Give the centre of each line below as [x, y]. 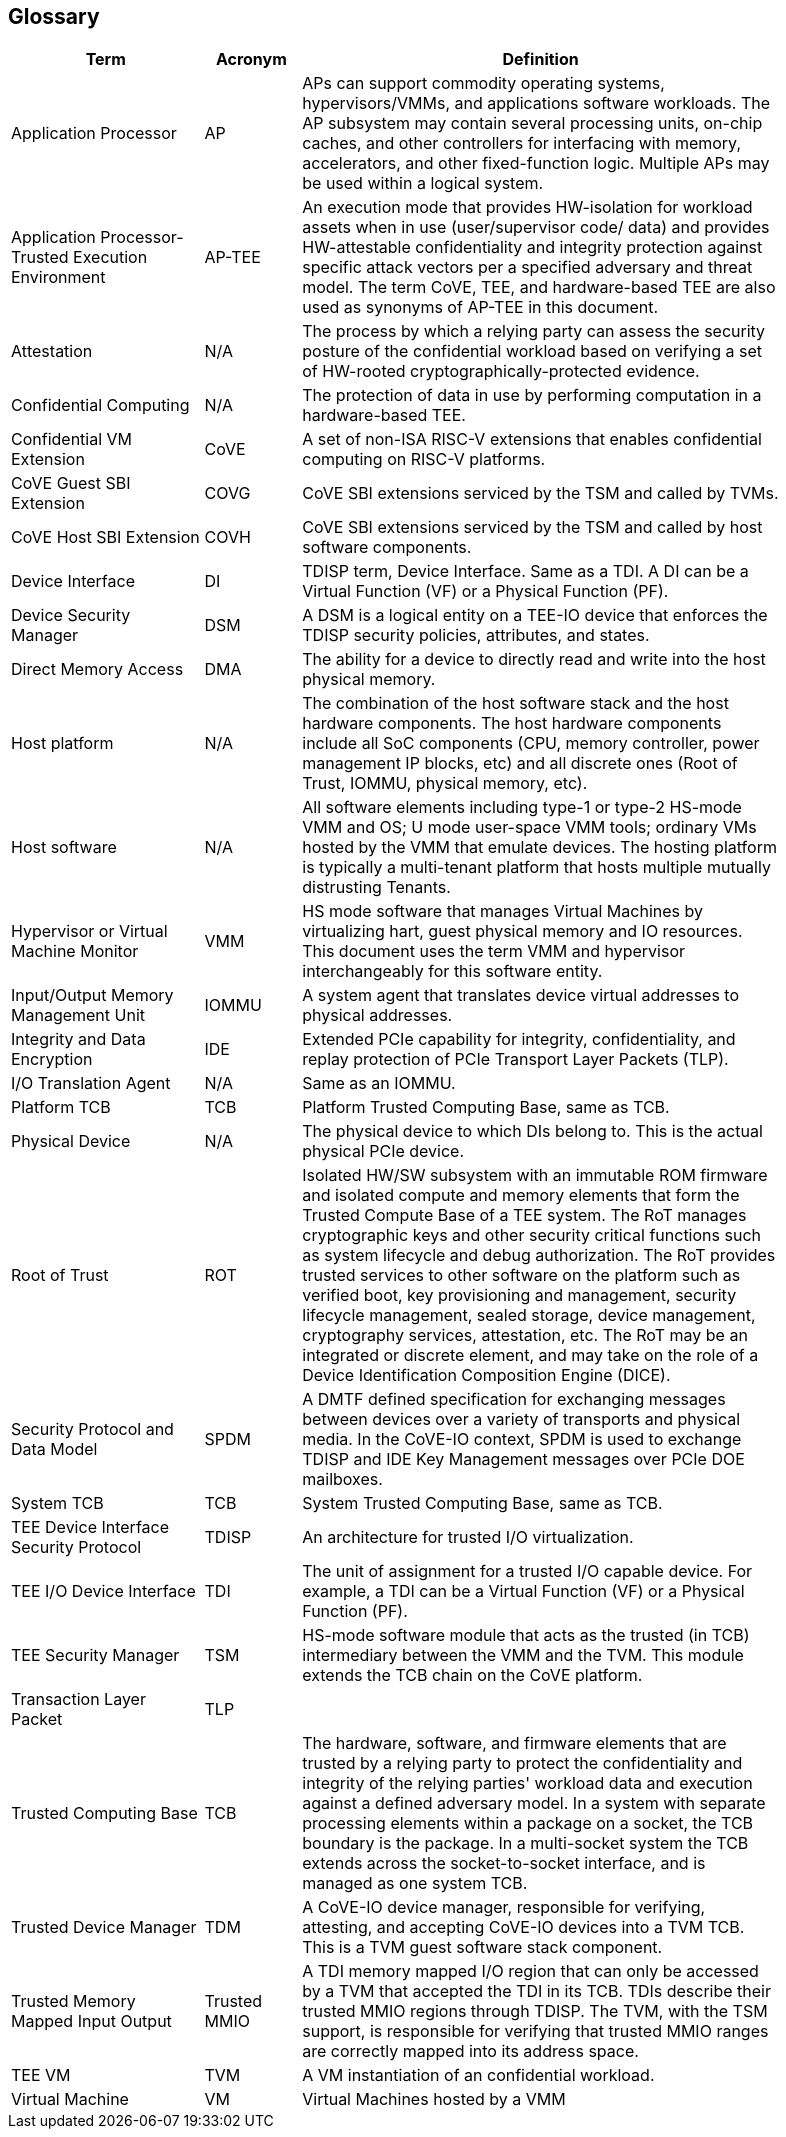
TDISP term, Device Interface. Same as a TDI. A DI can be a [525, 571]
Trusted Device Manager [104, 1927]
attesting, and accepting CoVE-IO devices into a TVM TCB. [523, 1927]
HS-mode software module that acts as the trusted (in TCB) [526, 1635]
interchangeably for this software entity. [452, 971]
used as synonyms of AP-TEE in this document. [480, 307]
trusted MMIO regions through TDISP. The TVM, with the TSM [535, 2011]
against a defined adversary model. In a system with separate [534, 1803]
